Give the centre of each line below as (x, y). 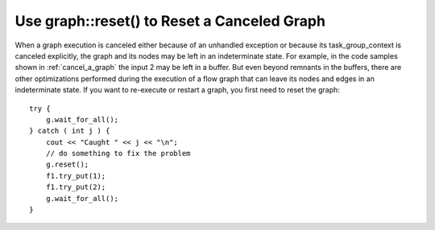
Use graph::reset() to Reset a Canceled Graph (170, 21)
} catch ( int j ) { (70, 131)
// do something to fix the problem (118, 154)
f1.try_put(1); (76, 176)
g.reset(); (67, 164)
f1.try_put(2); (76, 187)
